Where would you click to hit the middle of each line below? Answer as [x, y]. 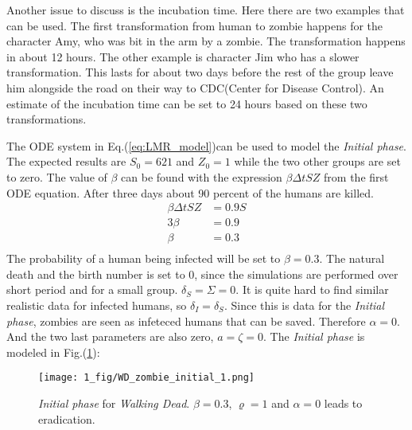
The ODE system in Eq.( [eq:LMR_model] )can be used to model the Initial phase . [206, 145]
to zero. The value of [57, 176]
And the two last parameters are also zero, [110, 336]
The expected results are [66, 161]
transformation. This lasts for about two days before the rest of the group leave [200, 72]
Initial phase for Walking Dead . [114, 403]
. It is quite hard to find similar [312, 289]
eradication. [67, 418]
